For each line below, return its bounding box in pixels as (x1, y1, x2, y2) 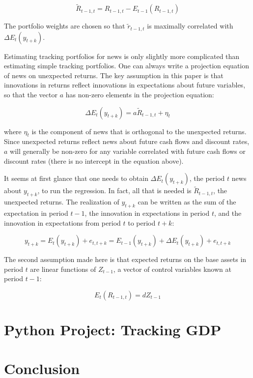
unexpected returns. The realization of (4, 197, 119, 207)
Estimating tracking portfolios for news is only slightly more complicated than (4, 51, 240, 61)
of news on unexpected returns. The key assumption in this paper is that (4, 70, 224, 80)
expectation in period (4, 208, 68, 218)
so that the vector (4, 89, 57, 100)
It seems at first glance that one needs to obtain (4, 173, 148, 183)
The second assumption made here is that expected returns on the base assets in (4, 254, 247, 264)
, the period (189, 173, 225, 183)
